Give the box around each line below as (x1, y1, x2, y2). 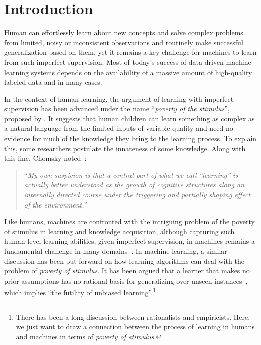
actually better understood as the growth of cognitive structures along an (24, 179, 245, 190)
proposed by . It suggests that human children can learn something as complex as (4, 113, 255, 123)
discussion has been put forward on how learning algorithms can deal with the (4, 255, 244, 266)
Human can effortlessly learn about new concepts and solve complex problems (4, 27, 243, 38)
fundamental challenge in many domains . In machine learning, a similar (4, 246, 227, 256)
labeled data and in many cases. (4, 77, 102, 87)
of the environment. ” (24, 199, 88, 210)
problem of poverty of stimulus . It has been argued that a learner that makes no (4, 265, 250, 276)
